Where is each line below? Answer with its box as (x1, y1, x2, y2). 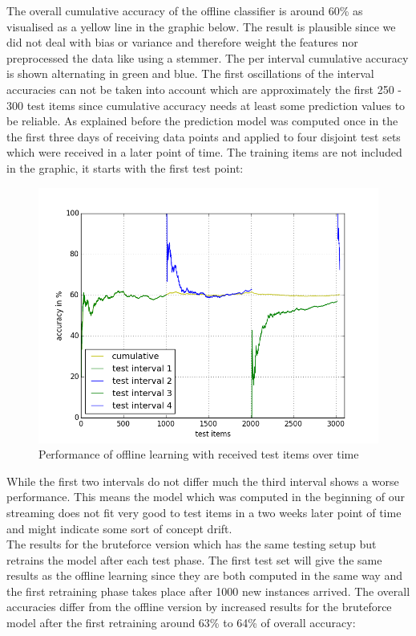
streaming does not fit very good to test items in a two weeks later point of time (6, 503, 402, 520)
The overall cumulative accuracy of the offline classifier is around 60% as (6, 2, 363, 18)
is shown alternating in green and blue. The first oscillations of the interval (6, 65, 374, 82)
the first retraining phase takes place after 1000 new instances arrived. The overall (6, 582, 410, 599)
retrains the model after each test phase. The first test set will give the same (6, 551, 382, 568)
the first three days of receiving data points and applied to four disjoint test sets (6, 128, 401, 145)
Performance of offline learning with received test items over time (38, 446, 359, 463)
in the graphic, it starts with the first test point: (6, 159, 244, 176)
